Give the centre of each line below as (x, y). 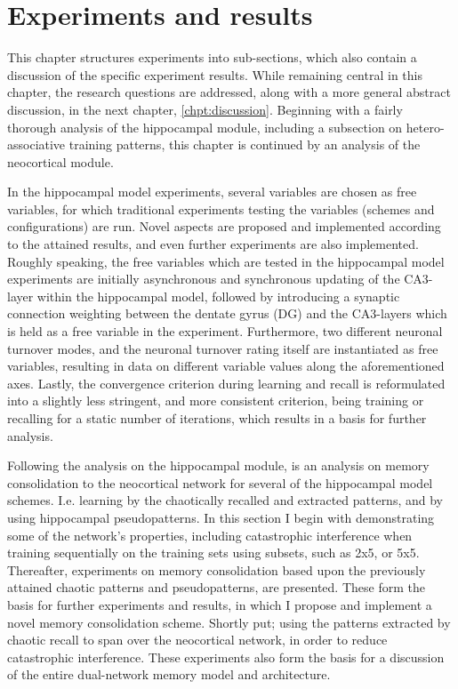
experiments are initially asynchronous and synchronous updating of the (204, 279)
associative (36, 144)
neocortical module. (60, 161)
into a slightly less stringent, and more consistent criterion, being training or (216, 401)
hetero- (425, 127)
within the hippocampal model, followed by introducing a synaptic (218, 296)
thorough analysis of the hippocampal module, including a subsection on (205, 127)
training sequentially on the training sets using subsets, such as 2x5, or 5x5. (213, 553)
